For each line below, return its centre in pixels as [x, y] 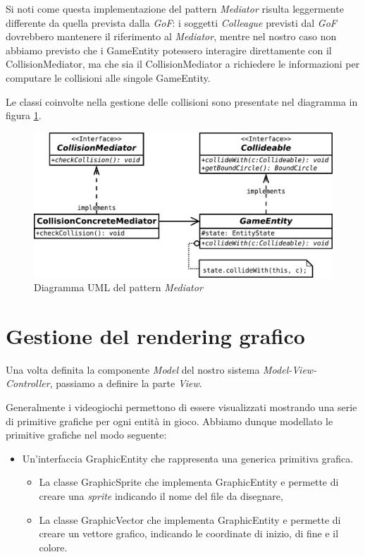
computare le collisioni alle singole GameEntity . [108, 77]
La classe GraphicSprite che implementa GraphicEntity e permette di [189, 482]
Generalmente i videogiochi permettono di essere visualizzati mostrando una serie [181, 407]
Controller [28, 383]
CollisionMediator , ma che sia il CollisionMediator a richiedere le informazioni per [183, 64]
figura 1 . [24, 115]
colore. [53, 547]
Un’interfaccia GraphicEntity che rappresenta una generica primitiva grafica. [188, 458]
